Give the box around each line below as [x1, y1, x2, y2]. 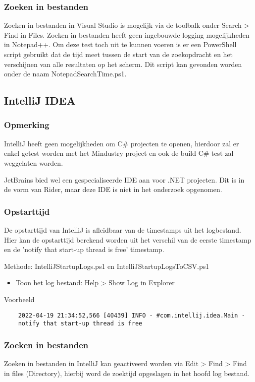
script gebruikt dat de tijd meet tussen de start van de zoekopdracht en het [4, 49, 233, 59]
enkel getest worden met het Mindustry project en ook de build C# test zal [4, 148, 234, 158]
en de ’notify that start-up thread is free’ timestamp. [4, 244, 164, 255]
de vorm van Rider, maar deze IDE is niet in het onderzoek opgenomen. [4, 184, 222, 194]
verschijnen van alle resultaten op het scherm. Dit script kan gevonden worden [4, 59, 242, 69]
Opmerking [4, 119, 50, 131]
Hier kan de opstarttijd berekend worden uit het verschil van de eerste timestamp [4, 234, 252, 245]
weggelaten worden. [4, 157, 63, 168]
